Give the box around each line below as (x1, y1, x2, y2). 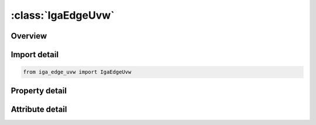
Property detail (11, 85, 67, 96)
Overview (11, 31, 47, 41)
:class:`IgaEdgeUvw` (11, 9, 115, 22)
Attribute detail (11, 104, 67, 114)
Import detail (11, 50, 59, 60)
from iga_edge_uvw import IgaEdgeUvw (23, 69, 132, 75)
